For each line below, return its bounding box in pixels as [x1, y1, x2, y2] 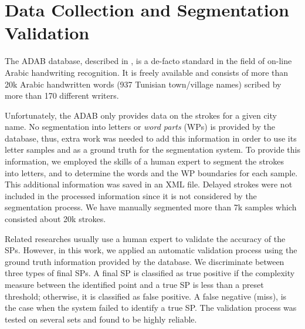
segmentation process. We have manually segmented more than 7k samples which [5, 201, 297, 213]
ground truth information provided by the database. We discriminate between [5, 255, 284, 267]
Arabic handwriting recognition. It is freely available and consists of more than [5, 66, 289, 78]
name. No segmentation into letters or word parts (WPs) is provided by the [5, 120, 275, 133]
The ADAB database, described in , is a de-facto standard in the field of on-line [5, 55, 292, 67]
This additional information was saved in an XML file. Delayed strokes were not [5, 178, 293, 190]
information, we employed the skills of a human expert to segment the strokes [5, 155, 284, 167]
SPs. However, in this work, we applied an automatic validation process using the [5, 244, 297, 256]
